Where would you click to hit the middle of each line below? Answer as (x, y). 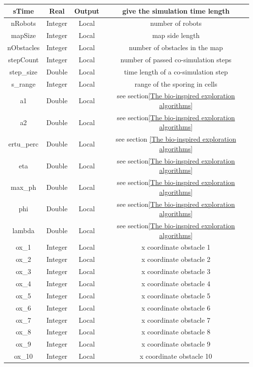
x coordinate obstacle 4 (176, 283)
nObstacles (24, 47)
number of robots (176, 23)
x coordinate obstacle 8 (176, 332)
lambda (23, 230)
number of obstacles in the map (176, 47)
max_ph (24, 187)
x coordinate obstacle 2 (176, 259)
